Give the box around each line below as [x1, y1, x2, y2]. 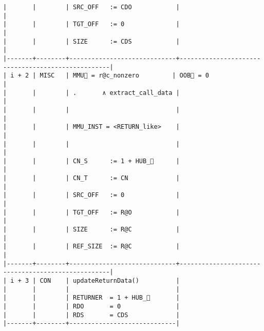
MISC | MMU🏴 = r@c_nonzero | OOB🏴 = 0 [40, 72, 209, 80]
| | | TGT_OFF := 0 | [3, 21, 180, 28]
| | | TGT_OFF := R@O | [3, 208, 180, 216]
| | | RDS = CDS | [3, 311, 180, 319]
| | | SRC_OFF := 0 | [3, 191, 180, 199]
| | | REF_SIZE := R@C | [3, 243, 180, 250]
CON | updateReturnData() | [40, 277, 180, 284]
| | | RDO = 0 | [3, 302, 180, 310]
